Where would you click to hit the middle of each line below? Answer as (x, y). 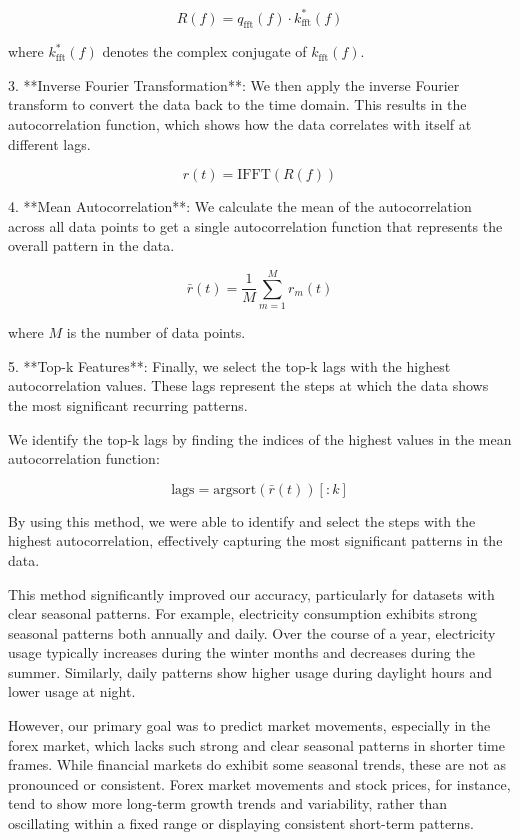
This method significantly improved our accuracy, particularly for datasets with (251, 593)
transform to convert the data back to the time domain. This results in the (237, 104)
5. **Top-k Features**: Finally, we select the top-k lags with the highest (229, 365)
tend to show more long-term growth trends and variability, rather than (228, 803)
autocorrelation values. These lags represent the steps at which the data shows (248, 385)
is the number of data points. (156, 332)
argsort (235, 489)
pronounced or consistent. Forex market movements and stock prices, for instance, (259, 783)
